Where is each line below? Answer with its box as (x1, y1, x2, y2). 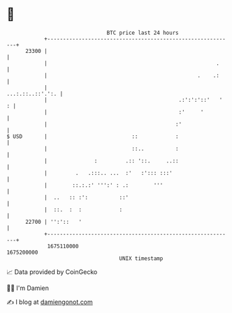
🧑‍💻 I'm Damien (6, 284, 50, 292)
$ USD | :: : (6, 132, 179, 140)
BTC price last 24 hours (106, 29, 179, 36)
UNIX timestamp (119, 254, 164, 262)
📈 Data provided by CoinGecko (6, 268, 98, 276)
